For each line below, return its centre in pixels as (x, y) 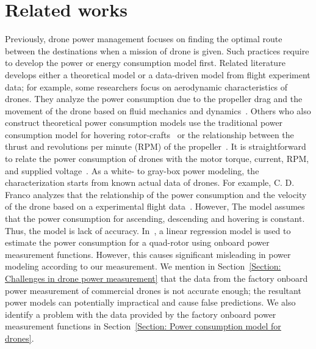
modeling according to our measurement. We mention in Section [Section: (143, 266)
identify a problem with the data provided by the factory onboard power (141, 314)
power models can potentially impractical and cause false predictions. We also (150, 302)
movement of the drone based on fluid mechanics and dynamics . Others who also (158, 110)
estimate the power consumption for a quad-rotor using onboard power (137, 242)
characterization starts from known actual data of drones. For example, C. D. (150, 182)
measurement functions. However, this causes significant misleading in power (148, 254)
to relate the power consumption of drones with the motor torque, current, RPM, (157, 159)
